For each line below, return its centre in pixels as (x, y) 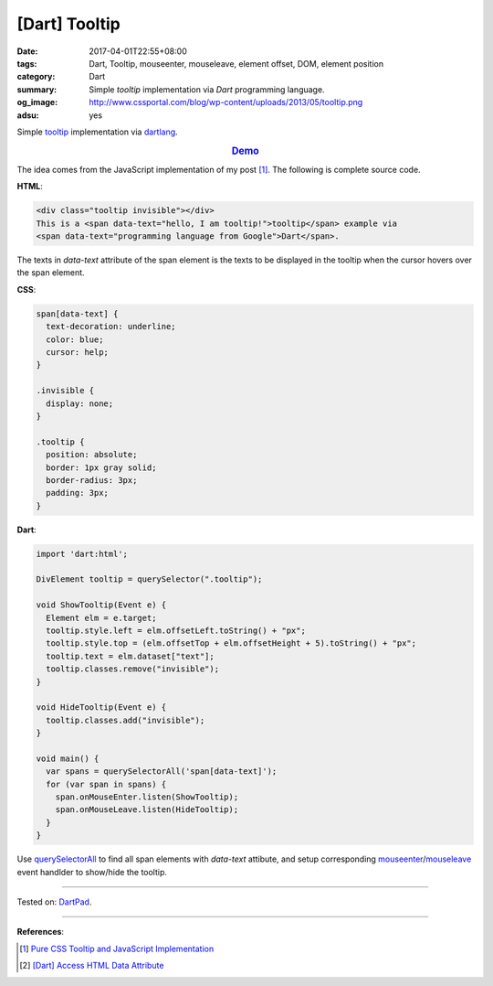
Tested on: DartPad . (54, 902)
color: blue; (75, 339)
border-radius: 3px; (92, 480)
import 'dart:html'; (82, 554)
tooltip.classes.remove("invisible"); (132, 669)
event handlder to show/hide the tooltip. (92, 872)
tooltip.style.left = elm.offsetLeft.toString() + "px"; (176, 631)
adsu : (28, 115)
